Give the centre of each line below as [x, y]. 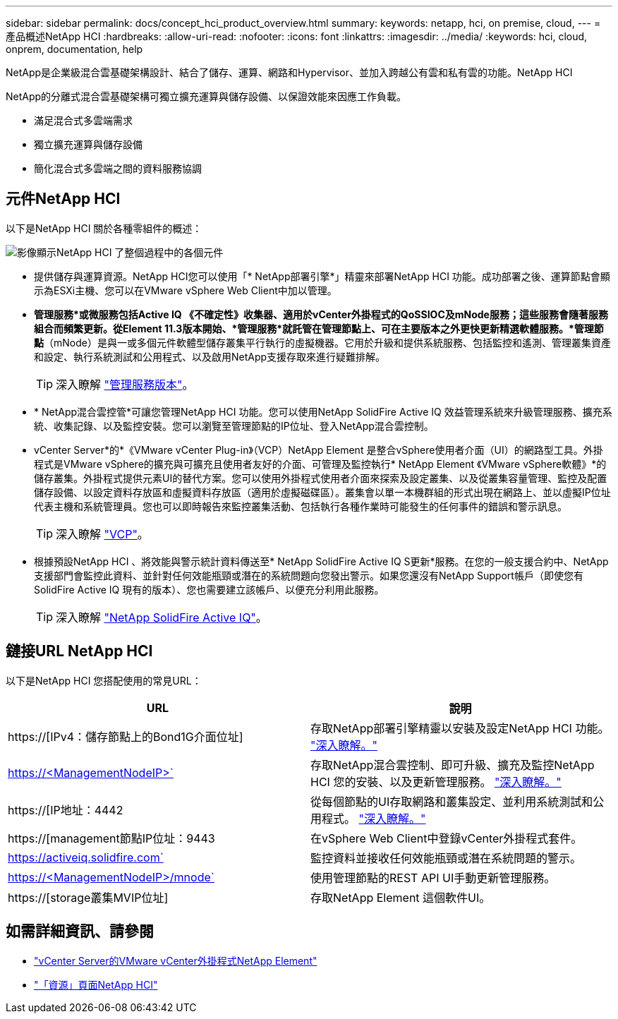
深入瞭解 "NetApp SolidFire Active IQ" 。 [162, 617]
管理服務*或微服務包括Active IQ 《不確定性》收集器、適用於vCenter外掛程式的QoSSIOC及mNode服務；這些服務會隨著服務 [321, 314]
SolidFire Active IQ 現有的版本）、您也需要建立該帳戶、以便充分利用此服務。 [209, 589]
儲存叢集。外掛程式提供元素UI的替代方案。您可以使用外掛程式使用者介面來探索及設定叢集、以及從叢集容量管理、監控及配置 [321, 478]
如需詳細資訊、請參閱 [80, 931]
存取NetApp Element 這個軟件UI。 [401, 897]
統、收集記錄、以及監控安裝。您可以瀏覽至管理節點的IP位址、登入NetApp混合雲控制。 [234, 426]
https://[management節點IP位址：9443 [111, 838]
